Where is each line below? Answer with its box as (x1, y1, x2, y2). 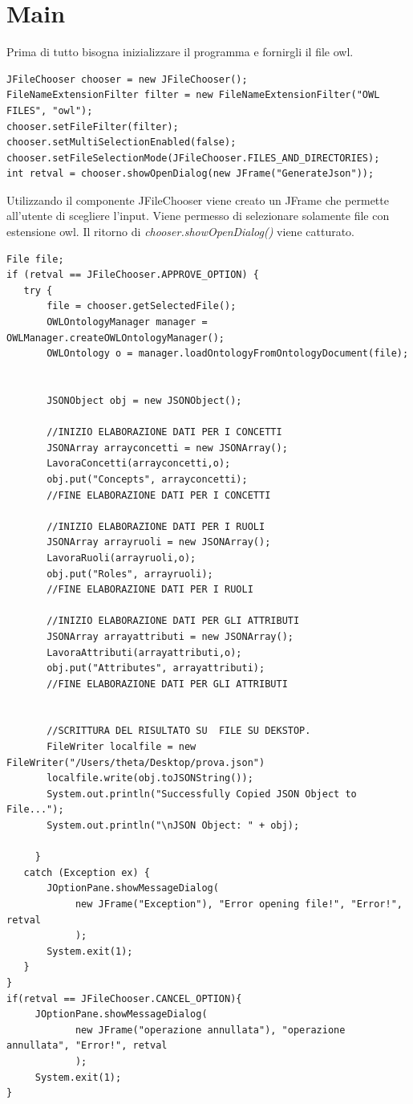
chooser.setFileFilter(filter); (6, 120, 179, 132)
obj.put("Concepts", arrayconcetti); (47, 473, 248, 485)
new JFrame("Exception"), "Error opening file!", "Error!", (75, 898, 403, 910)
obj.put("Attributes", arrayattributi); (47, 662, 265, 674)
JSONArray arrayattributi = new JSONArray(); (47, 630, 294, 642)
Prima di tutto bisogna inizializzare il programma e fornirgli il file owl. (6, 43, 354, 60)
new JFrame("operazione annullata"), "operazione (75, 1024, 346, 1036)
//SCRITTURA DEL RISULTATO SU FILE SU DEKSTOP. (47, 725, 311, 737)
